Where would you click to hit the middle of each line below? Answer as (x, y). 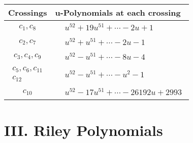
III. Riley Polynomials (84, 130)
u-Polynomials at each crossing (118, 12)
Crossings (28, 12)
